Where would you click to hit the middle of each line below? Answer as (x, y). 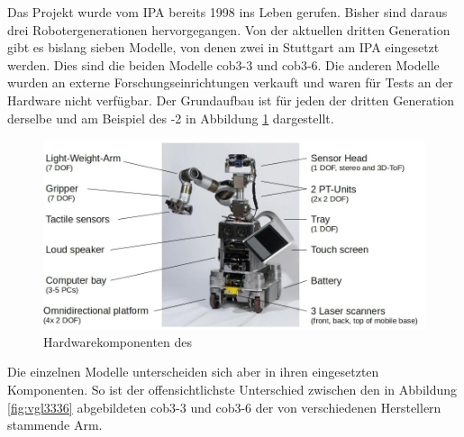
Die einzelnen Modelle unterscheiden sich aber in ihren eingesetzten (193, 372)
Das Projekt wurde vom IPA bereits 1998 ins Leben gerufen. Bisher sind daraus (227, 12)
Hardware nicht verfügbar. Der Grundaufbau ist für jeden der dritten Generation (231, 100)
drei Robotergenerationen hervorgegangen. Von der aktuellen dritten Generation (229, 29)
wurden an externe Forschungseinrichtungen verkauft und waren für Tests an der (230, 82)
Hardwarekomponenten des (118, 341)
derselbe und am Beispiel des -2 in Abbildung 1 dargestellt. (171, 118)
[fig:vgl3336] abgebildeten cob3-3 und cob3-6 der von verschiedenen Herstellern (224, 407)
